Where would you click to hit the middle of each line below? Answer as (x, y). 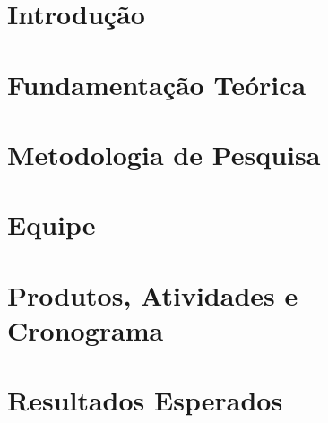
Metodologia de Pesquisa (164, 154)
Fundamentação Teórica (157, 84)
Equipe (52, 224)
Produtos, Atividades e (153, 294)
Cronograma (86, 329)
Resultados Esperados (145, 400)
